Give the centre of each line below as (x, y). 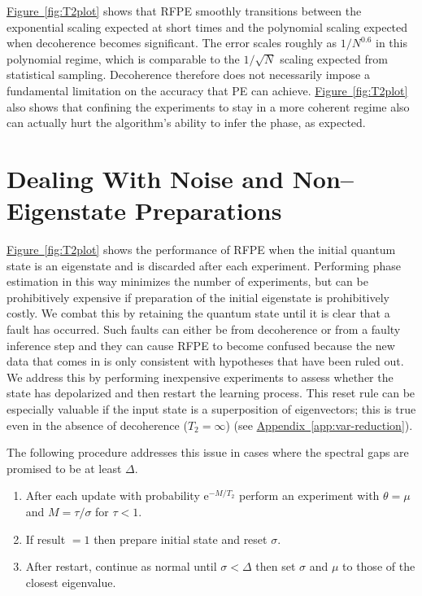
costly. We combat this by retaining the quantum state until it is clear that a (198, 313)
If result (46, 539)
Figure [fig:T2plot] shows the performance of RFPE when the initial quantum (201, 250)
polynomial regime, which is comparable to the (123, 58)
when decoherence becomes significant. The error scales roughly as (172, 43)
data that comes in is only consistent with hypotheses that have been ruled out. (205, 361)
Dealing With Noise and (145, 178)
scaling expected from (334, 58)
